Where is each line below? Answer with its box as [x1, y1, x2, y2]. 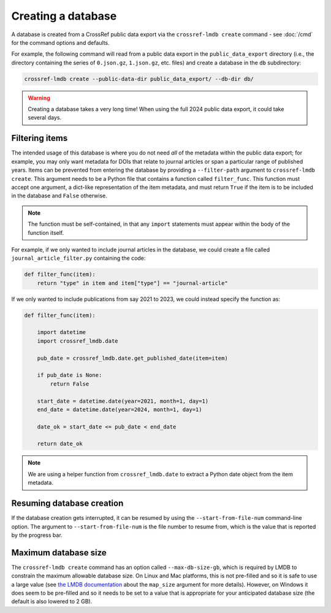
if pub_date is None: [37, 371, 102, 379]
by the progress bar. [11, 531, 63, 539]
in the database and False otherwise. [11, 192, 107, 199]
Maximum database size [11, 547, 107, 558]
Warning [28, 94, 50, 101]
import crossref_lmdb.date [37, 337, 119, 345]
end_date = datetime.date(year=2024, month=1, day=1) [37, 406, 202, 413]
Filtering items [11, 133, 68, 143]
